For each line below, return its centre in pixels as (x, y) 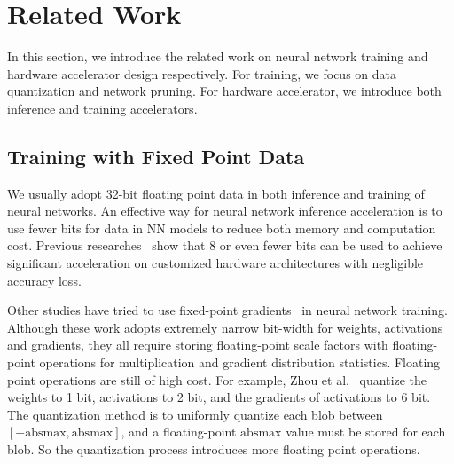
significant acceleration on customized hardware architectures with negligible (215, 263)
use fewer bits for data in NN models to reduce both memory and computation (222, 228)
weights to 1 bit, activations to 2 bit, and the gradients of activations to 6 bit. (219, 397)
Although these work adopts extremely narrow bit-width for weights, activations (225, 327)
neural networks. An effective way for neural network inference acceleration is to (225, 211)
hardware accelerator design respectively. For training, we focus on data (202, 73)
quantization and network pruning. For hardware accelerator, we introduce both (224, 91)
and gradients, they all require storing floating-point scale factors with (198, 345)
